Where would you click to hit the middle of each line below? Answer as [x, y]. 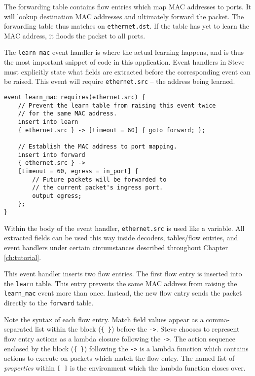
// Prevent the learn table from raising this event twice [117, 105]
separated [18, 329]
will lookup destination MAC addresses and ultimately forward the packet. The [124, 16]
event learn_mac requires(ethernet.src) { [75, 97]
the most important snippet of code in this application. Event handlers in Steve [124, 62]
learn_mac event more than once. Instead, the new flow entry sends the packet [123, 293]
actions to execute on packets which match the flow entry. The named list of [119, 358]
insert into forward [52, 155]
